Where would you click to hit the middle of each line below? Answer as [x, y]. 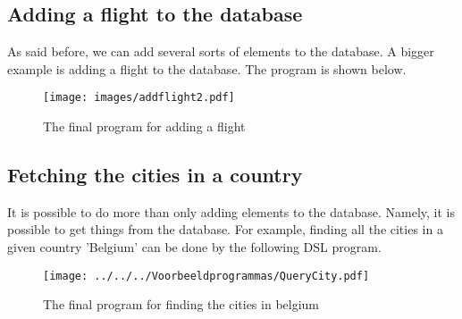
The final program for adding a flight [144, 126]
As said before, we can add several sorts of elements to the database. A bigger [221, 51]
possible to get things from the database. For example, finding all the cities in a [225, 229]
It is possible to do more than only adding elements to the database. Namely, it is [231, 211]
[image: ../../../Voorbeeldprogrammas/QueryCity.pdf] [206, 276]
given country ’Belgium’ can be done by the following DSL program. [194, 247]
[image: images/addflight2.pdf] [139, 98]
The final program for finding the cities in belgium [181, 304]
